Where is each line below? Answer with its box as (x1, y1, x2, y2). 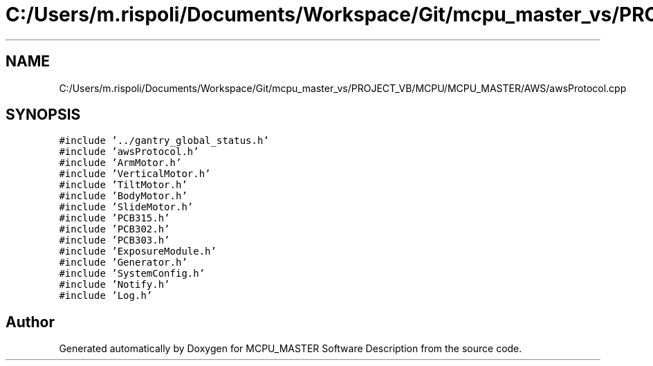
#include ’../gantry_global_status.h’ (59, 135, 269, 147)
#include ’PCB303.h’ (59, 235, 170, 246)
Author (6, 313, 55, 331)
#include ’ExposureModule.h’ (59, 246, 217, 257)
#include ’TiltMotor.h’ (59, 179, 187, 191)
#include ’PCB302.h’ (59, 223, 170, 235)
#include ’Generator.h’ (59, 257, 187, 268)
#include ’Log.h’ (59, 290, 153, 302)
